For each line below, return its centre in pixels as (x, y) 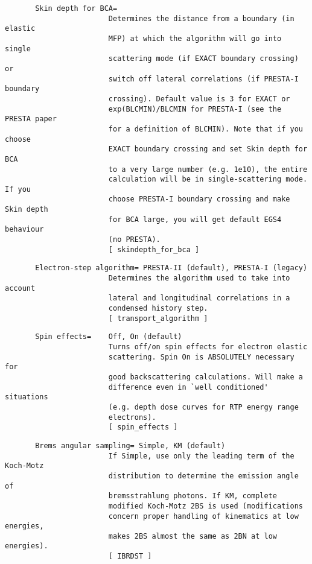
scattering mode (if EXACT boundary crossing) (203, 59)
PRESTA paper (31, 119)
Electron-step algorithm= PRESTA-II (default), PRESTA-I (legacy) (171, 268)
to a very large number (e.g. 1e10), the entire (208, 169)
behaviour (24, 230)
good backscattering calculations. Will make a (205, 377)
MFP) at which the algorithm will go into (195, 38)
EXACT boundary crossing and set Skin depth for (208, 149)
